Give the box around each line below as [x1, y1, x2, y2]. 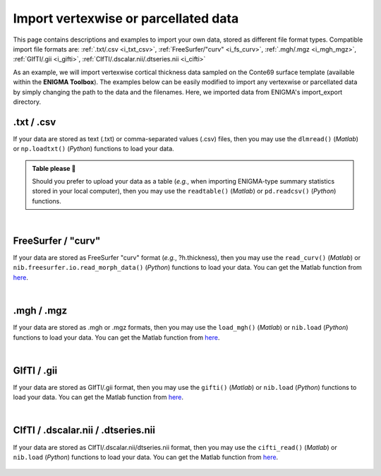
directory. [13, 97, 42, 106]
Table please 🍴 [32, 164, 76, 172]
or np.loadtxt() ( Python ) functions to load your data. [13, 145, 174, 153]
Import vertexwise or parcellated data [13, 11, 239, 26]
